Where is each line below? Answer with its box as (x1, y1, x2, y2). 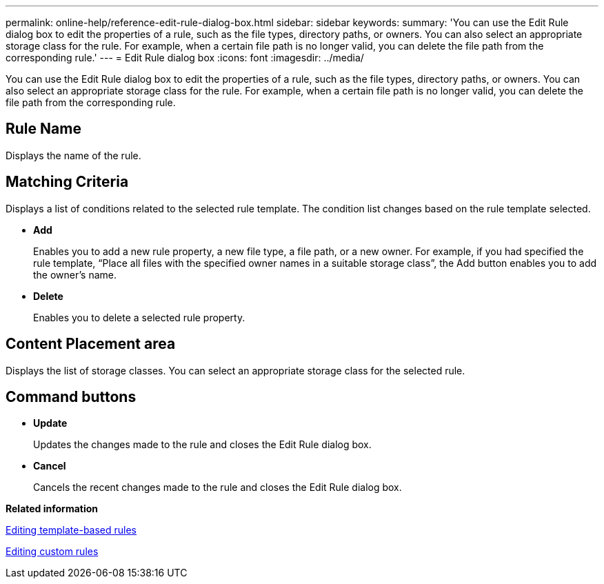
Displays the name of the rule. (6, 149, 141, 161)
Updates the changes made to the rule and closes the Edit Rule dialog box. (33, 439, 372, 451)
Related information (6, 503, 99, 515)
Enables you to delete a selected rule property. (33, 311, 245, 323)
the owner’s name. (33, 268, 117, 281)
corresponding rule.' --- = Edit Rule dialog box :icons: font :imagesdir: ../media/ (6, 52, 364, 63)
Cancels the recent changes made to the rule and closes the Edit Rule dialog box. (33, 481, 402, 494)
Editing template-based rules (6, 524, 137, 536)
